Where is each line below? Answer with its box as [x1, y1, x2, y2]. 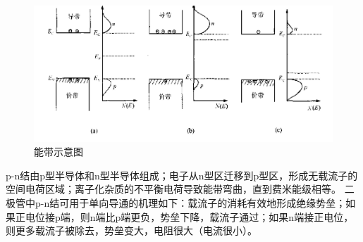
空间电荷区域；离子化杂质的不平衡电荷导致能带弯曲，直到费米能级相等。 [6, 181, 341, 196]
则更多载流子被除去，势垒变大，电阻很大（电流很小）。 [6, 223, 257, 238]
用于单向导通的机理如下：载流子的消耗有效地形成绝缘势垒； [69, 195, 346, 210]
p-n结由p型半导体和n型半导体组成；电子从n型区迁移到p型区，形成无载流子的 [6, 167, 358, 182]
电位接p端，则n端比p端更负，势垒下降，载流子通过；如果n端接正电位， [25, 209, 354, 224]
